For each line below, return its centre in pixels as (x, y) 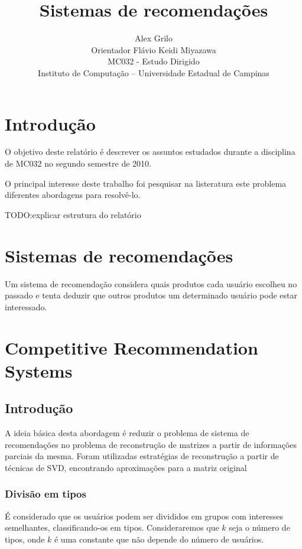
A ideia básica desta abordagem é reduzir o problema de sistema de (127, 433)
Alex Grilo (154, 38)
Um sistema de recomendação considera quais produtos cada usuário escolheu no (151, 283)
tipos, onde (25, 539)
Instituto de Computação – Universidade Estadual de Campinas (154, 72)
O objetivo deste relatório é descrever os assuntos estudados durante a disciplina (150, 152)
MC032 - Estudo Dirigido (154, 61)
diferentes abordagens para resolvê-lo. (73, 195)
